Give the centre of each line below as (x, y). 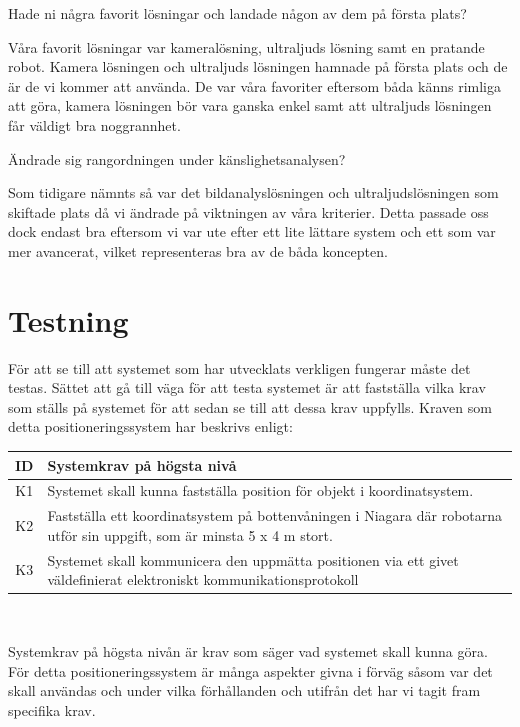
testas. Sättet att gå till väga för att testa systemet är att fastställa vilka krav (247, 387)
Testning (68, 319)
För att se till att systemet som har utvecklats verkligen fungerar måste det (239, 367)
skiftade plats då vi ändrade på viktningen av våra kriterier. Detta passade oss (248, 211)
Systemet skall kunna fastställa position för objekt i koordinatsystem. (260, 490)
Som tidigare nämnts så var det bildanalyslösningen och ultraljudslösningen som (253, 192)
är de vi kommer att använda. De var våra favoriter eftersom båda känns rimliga (254, 85)
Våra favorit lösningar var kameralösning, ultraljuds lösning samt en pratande (246, 46)
